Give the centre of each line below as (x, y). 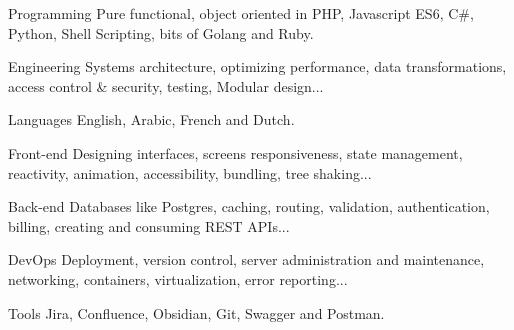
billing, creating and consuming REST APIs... (149, 225)
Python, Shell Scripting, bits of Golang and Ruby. (161, 32)
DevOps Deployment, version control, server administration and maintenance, (246, 259)
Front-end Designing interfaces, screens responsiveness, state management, (235, 152)
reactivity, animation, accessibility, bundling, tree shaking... (190, 172)
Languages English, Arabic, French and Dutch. (151, 119)
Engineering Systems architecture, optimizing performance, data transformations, (257, 66)
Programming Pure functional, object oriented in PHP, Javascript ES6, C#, (241, 13)
